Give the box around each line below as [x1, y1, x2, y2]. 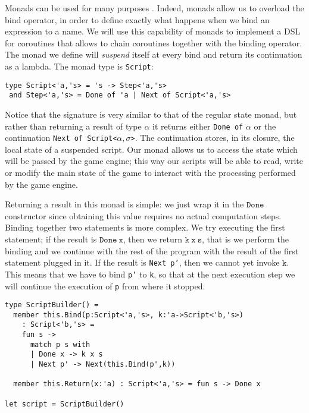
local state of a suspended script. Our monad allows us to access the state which [5, 143, 298, 155]
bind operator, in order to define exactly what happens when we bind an [5, 13, 270, 26]
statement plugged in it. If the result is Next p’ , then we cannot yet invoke [5, 256, 280, 269]
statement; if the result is [5, 233, 97, 245]
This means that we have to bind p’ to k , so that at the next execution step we [5, 267, 295, 280]
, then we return [123, 233, 183, 245]
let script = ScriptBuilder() [5, 399, 124, 408]
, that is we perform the [202, 233, 289, 245]
